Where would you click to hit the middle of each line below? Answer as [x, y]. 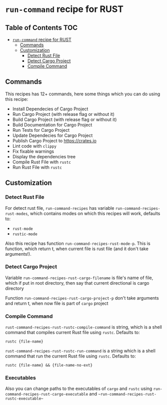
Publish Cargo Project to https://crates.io [54, 140]
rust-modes [16, 214]
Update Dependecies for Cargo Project [52, 135]
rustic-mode [25, 234]
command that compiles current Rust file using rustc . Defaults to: [72, 333]
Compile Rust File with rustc [41, 162]
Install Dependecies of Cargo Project [50, 109]
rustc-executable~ [24, 399]
